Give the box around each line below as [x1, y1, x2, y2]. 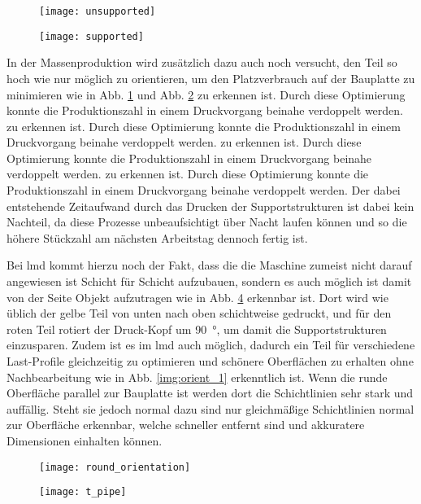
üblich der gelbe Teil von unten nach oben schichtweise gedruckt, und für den [7, 305, 392, 322]
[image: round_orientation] [39, 461, 191, 473]
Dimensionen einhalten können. [7, 432, 163, 449]
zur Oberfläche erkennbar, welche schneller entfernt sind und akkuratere [7, 416, 365, 433]
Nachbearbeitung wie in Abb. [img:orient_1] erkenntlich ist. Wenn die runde [7, 368, 388, 385]
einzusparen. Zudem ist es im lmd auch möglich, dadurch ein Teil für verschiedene [7, 336, 415, 353]
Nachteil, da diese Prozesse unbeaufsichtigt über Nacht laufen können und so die [7, 213, 407, 230]
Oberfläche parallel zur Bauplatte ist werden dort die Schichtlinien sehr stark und [7, 384, 414, 401]
